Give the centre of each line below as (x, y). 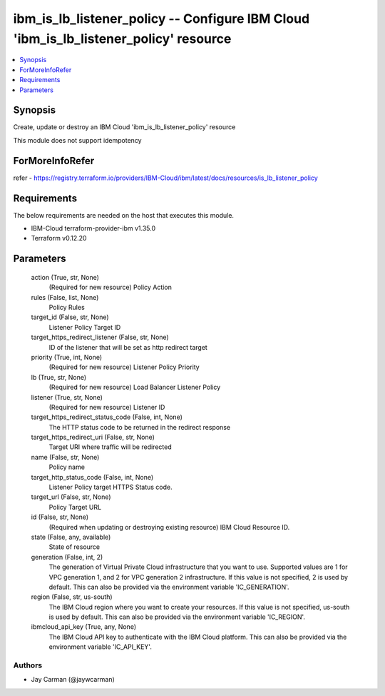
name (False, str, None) (65, 457)
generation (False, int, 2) (67, 557)
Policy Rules (67, 307)
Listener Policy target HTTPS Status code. (111, 487)
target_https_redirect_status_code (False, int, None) (107, 417)
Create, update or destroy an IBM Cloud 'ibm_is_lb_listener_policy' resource (124, 127)
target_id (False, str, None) (70, 317)
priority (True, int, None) (67, 357)
